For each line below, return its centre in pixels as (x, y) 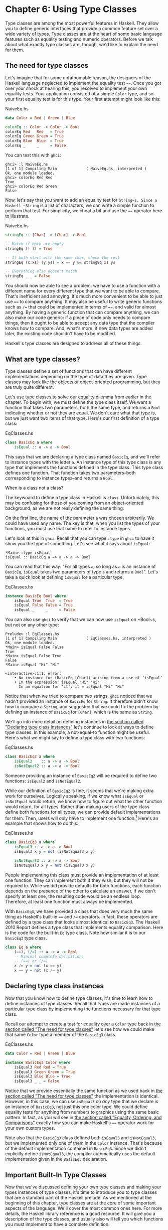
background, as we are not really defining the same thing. (65, 508)
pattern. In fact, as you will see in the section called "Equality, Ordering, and (83, 1118)
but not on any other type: (32, 625)
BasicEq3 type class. (26, 938)
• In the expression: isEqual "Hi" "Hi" (57, 682)
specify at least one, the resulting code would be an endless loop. (73, 896)
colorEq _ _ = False (36, 146)
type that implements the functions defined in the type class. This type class (84, 467)
